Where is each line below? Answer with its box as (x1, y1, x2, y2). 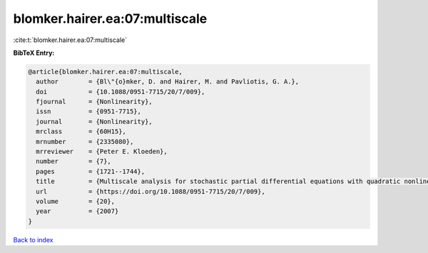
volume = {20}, (36, 197, 116, 205)
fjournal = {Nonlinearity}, (36, 98, 153, 106)
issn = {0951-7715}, (36, 108, 142, 115)
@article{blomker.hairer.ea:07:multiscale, (28, 68, 183, 76)
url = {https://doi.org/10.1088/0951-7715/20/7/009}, (36, 187, 265, 195)
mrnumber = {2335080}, (36, 138, 134, 145)
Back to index (13, 235, 53, 244)
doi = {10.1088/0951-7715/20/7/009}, (36, 88, 205, 95)
